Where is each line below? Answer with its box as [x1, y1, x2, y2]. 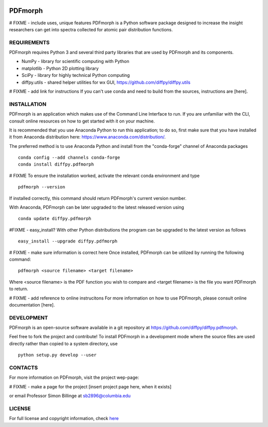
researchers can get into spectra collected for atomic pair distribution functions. [9, 26, 173, 32]
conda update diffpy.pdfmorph [18, 216, 92, 222]
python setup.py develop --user [18, 352, 97, 358]
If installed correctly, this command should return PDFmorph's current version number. [9, 195, 187, 201]
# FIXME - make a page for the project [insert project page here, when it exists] [9, 383, 172, 389]
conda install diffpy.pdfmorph [18, 162, 94, 167]
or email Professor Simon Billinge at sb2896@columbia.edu [9, 393, 131, 399]
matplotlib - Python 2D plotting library [21, 65, 99, 71]
